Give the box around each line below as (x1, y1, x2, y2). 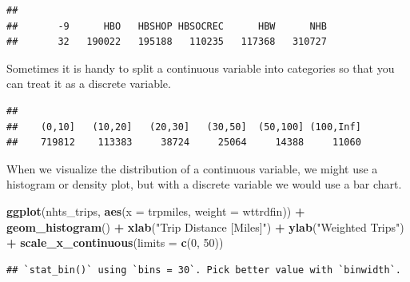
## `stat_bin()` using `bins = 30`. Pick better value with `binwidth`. (6, 264, 401, 276)
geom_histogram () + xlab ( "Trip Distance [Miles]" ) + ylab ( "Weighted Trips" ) (6, 218, 404, 235)
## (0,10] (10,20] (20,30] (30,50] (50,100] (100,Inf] (6, 121, 361, 133)
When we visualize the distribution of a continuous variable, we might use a (6, 160, 378, 177)
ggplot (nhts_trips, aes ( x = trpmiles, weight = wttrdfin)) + (6, 202, 305, 219)
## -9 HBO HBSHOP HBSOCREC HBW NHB (6, 20, 327, 32)
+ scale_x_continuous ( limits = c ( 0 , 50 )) (6, 234, 224, 251)
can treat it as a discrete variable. (6, 75, 171, 92)
